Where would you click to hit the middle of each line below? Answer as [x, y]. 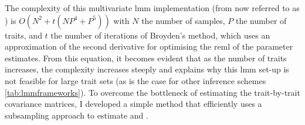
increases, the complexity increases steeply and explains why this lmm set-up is [147, 69]
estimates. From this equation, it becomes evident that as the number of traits [146, 58]
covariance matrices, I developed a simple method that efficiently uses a [133, 104]
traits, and [23, 35]
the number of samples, [183, 20]
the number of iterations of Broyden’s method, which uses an [160, 35]
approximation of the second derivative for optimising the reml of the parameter [149, 46]
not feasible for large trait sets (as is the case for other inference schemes [135, 80]
